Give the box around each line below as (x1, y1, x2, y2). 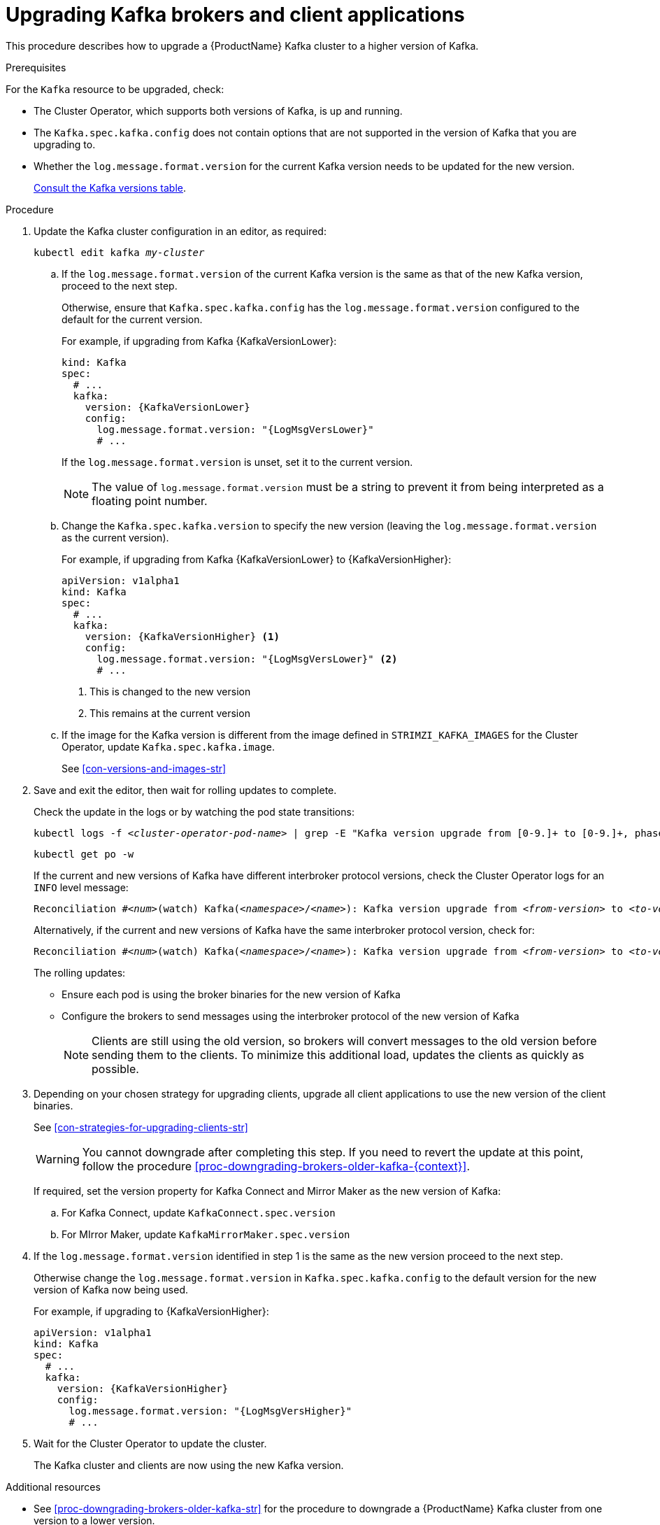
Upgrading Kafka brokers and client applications (6, 3, 465, 27)
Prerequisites (6, 61, 66, 73)
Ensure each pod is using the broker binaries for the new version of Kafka (62, 988, 401, 1000)
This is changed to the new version (89, 685, 251, 697)
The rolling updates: (34, 966, 126, 979)
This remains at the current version (89, 707, 250, 719)
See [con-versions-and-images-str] (62, 762, 227, 774)
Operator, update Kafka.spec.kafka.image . (62, 740, 275, 753)
